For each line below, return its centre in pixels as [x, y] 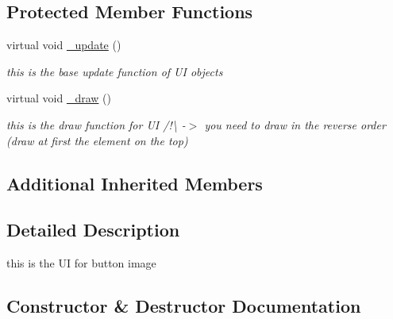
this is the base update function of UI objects [115, 71]
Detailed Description [93, 230]
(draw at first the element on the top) [97, 140]
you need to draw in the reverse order [295, 124]
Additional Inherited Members [135, 183]
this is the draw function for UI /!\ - [96, 124]
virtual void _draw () [59, 98]
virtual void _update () [64, 45]
